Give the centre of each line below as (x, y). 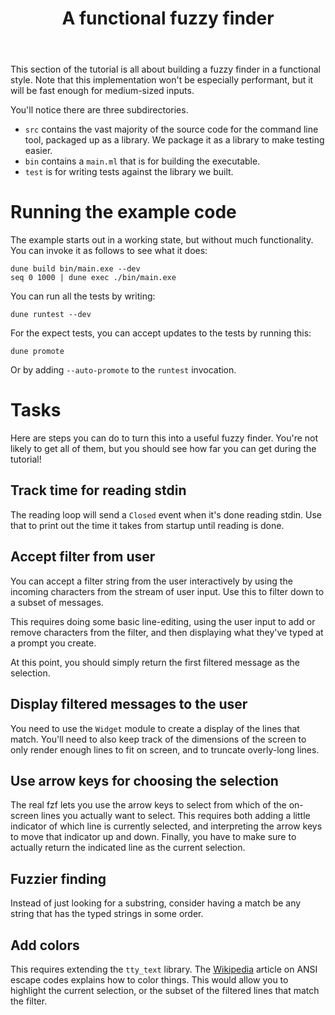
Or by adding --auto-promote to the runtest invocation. (123, 370)
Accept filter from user (83, 557)
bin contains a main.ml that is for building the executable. (142, 161)
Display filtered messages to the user (129, 704)
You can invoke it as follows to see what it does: (109, 251)
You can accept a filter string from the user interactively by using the (151, 581)
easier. (38, 151)
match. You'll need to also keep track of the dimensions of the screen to (158, 739)
